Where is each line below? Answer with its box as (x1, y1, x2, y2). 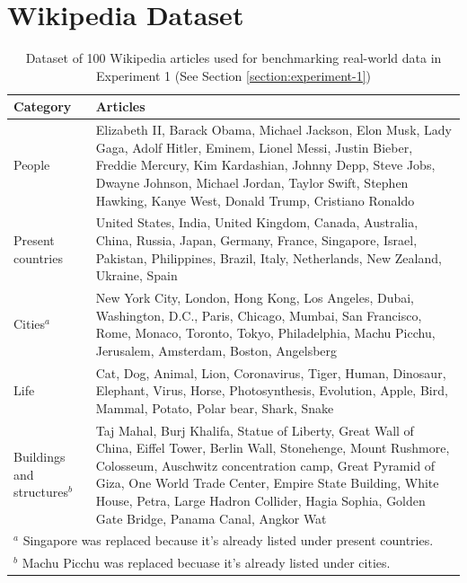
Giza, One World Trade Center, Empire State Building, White (95, 473, 439, 492)
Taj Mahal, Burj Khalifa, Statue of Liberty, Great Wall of (95, 420, 414, 439)
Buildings (13, 447, 66, 466)
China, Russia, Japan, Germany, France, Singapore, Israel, (95, 230, 418, 249)
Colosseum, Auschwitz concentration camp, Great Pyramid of (95, 455, 436, 474)
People (13, 155, 50, 174)
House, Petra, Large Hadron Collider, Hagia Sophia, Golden (95, 491, 426, 510)
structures (13, 482, 68, 501)
